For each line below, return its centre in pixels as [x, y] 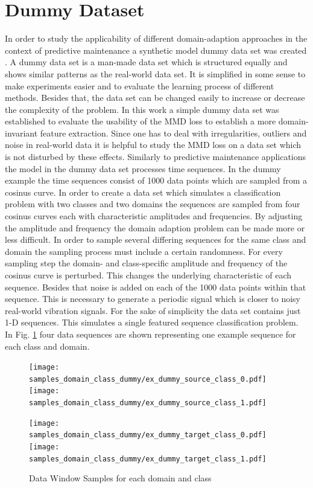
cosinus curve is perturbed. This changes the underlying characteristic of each [148, 275]
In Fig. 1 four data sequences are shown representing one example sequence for [150, 334]
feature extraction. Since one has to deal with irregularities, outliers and [173, 133]
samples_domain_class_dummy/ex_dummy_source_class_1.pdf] [148, 403]
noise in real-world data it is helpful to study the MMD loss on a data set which [153, 145]
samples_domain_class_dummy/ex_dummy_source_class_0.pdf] [148, 379]
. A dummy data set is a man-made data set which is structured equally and [146, 62]
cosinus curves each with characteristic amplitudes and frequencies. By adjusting [154, 216]
